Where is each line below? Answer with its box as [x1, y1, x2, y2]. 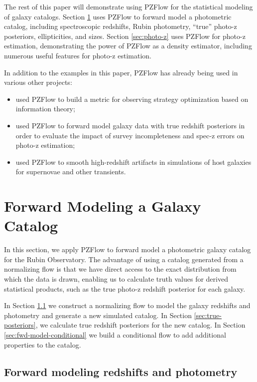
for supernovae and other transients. [15, 166, 126, 177]
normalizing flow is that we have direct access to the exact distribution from [4, 264, 237, 274]
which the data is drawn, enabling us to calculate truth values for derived [4, 274, 228, 284]
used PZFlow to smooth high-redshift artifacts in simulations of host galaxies [15, 156, 252, 167]
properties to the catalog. [4, 339, 81, 350]
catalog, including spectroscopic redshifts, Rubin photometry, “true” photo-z [4, 21, 237, 31]
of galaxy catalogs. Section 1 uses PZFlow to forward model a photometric [4, 11, 232, 21]
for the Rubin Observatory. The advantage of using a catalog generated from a [4, 254, 244, 264]
